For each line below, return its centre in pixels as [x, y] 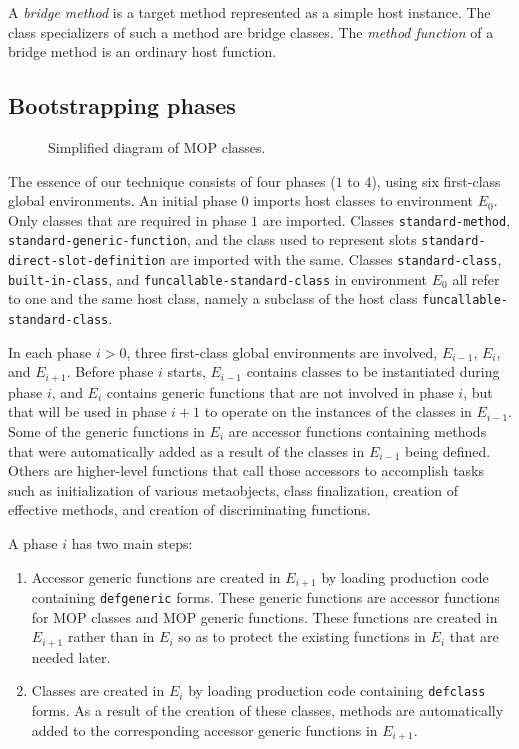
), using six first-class [436, 180]
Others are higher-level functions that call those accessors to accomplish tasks [246, 470]
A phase [33, 542]
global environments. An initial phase [122, 200]
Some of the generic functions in [106, 430]
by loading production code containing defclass [337, 690]
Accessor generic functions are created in [156, 576]
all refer [476, 278]
